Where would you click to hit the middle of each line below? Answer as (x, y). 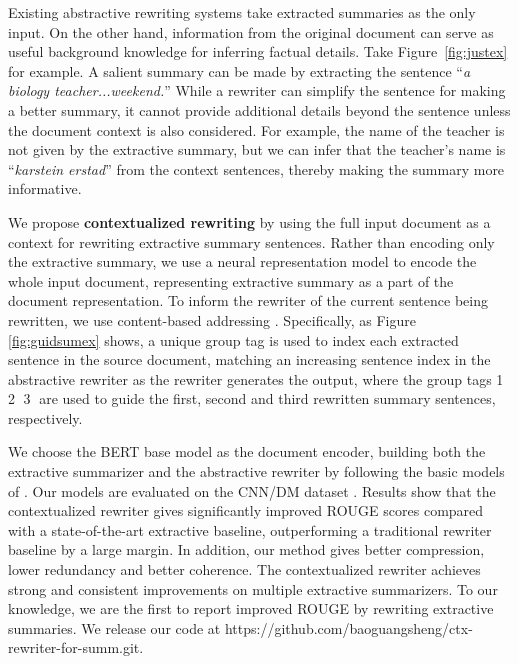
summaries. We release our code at (114, 627)
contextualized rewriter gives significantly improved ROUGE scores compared (246, 510)
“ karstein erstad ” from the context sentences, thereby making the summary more (256, 168)
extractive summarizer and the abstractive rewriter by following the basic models (256, 471)
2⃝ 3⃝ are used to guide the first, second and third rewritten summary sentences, (252, 398)
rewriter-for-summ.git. (76, 647)
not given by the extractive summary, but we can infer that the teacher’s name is (257, 149)
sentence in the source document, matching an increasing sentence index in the (249, 359)
